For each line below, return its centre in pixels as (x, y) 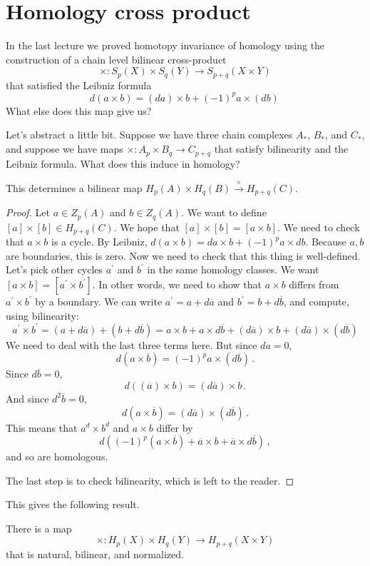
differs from (314, 284)
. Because (326, 242)
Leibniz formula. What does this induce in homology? (123, 163)
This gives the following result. (73, 504)
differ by (175, 427)
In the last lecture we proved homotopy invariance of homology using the (165, 45)
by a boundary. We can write (99, 302)
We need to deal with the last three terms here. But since (132, 344)
